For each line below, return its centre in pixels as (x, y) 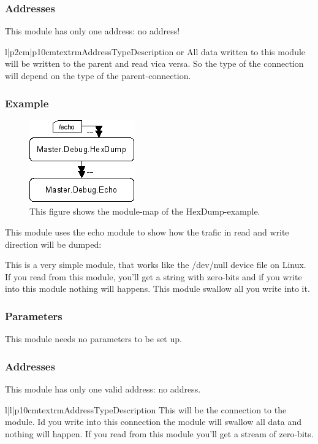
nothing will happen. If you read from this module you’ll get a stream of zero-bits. (159, 433)
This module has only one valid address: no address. (103, 389)
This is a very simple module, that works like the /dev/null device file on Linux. (156, 265)
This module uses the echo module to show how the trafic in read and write (147, 232)
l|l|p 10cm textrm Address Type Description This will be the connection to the (146, 409)
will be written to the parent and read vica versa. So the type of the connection (154, 63)
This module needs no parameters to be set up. (93, 339)
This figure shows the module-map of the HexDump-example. (145, 211)
